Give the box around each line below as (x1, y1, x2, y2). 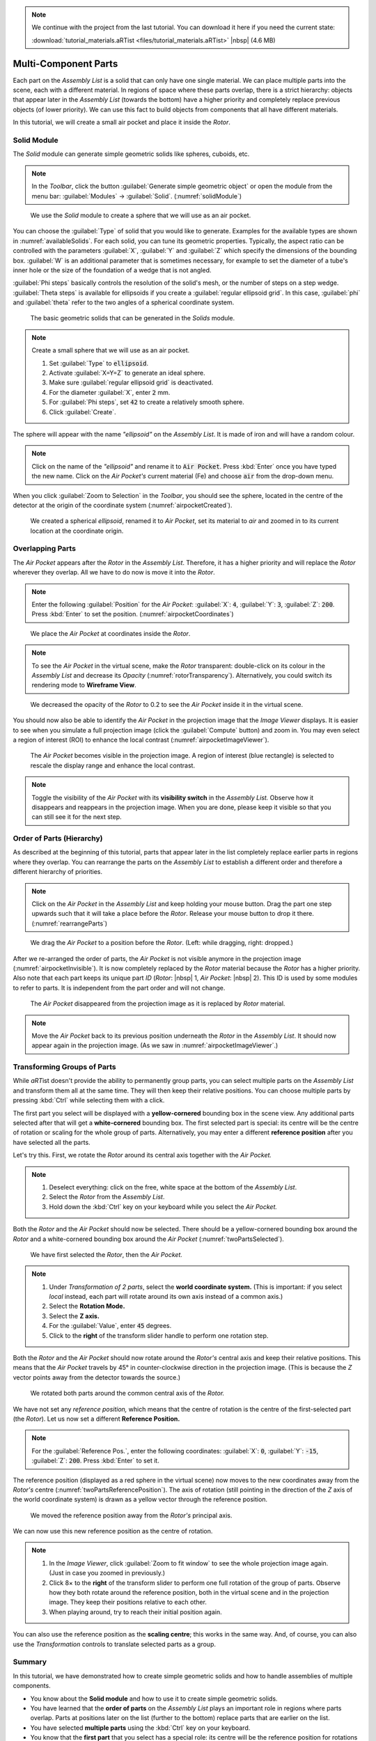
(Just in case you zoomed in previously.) (49, 1569, 166, 1577)
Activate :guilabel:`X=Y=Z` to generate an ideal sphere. (49, 369, 205, 377)
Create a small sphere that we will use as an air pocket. (31, 346, 190, 354)
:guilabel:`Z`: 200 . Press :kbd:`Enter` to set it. (31, 1456, 159, 1465)
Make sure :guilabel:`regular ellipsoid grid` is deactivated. (49, 378, 214, 387)
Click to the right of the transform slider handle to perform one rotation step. (49, 1331, 269, 1340)
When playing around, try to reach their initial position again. (49, 1607, 222, 1616)
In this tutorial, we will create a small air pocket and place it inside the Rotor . (13, 118, 231, 127)
